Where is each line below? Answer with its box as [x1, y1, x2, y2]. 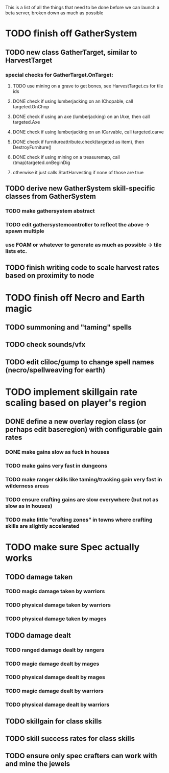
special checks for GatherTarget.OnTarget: [5, 71, 113, 78]
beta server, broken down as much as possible [5, 10, 104, 16]
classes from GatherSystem [5, 192, 96, 201]
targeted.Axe [12, 119, 40, 125]
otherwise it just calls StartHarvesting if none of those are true [12, 169, 144, 175]
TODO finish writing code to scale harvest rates [5, 263, 160, 272]
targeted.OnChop [12, 103, 50, 109]
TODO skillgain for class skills [5, 717, 102, 725]
